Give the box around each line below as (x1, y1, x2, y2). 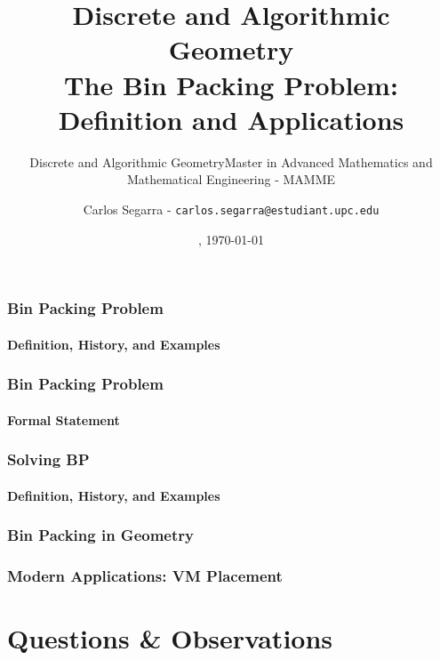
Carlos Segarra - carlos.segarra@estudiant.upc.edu (83, 199, 380, 218)
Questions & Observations (7, 620, 333, 656)
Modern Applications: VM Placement (7, 565, 283, 587)
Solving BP (7, 448, 90, 471)
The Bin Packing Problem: (64, 66, 398, 102)
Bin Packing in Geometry (7, 524, 194, 546)
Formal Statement (7, 410, 120, 429)
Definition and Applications (58, 101, 404, 137)
